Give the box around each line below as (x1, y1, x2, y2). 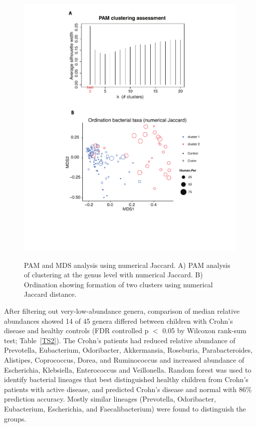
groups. (4, 413, 26, 424)
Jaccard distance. (24, 289, 77, 299)
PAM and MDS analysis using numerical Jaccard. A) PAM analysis (24, 259, 231, 270)
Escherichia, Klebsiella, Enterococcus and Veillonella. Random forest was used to (4, 364, 252, 375)
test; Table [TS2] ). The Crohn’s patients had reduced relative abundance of (4, 335, 236, 345)
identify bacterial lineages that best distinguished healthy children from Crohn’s (4, 374, 249, 385)
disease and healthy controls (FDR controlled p (4, 325, 149, 336)
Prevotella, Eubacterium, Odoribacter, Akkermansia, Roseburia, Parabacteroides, (4, 345, 253, 355)
